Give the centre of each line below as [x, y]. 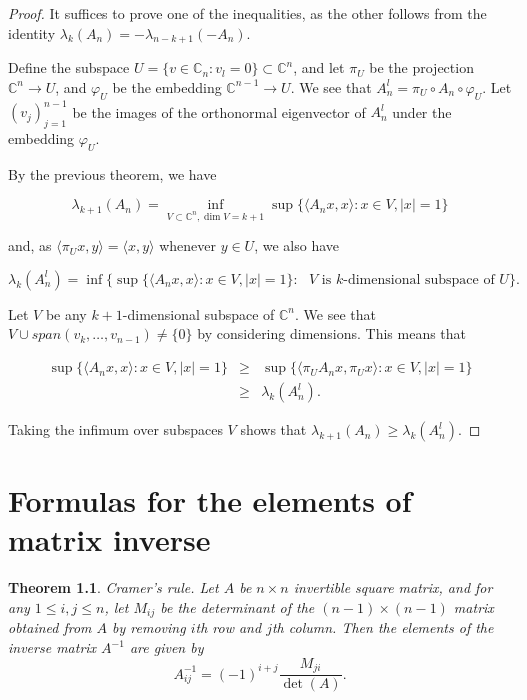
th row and [228, 627]
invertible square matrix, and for [393, 587]
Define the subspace [69, 67]
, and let [319, 67]
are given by [166, 647]
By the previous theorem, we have [112, 173]
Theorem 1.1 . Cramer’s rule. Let [113, 587]
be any [66, 313]
